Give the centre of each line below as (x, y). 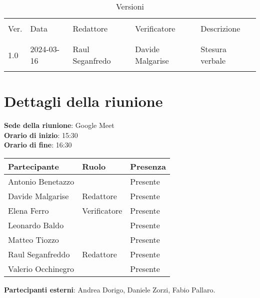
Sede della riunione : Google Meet (59, 125)
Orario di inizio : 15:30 (41, 135)
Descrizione (220, 28)
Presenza (148, 166)
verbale (213, 60)
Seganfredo (92, 60)
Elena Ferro (28, 210)
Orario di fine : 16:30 (38, 145)
